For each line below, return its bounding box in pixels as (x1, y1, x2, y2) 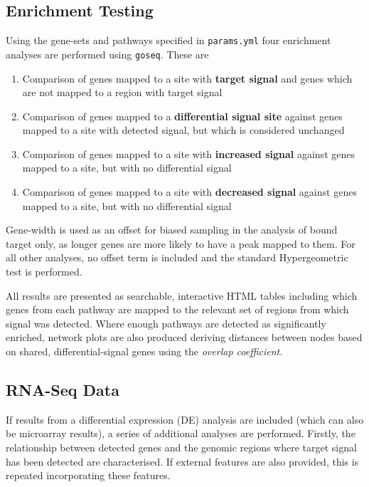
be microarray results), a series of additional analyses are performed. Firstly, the (6, 426, 355, 441)
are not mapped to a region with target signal (22, 85, 223, 100)
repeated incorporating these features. (6, 468, 171, 483)
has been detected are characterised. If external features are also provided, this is (6, 454, 359, 468)
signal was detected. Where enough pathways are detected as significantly (6, 315, 326, 330)
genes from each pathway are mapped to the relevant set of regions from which (6, 302, 349, 317)
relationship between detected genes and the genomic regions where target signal (6, 440, 357, 454)
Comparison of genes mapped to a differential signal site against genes (22, 108, 343, 123)
